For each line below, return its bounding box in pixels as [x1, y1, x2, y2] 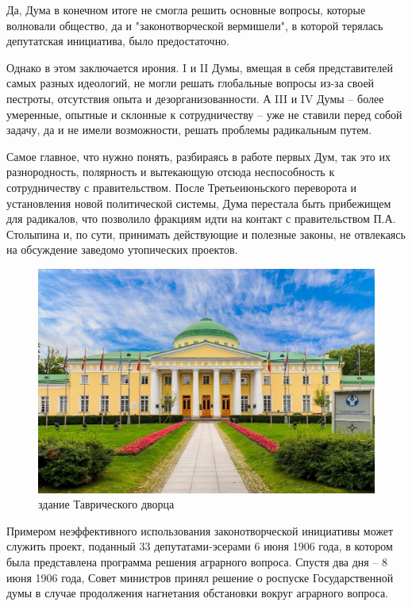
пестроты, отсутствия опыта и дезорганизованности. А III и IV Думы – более [6, 90, 384, 106]
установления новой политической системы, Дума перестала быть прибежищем [6, 194, 391, 211]
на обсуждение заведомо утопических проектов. [6, 241, 238, 258]
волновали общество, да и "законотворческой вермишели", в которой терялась [6, 17, 383, 33]
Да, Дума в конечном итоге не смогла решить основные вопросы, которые [6, 2, 366, 17]
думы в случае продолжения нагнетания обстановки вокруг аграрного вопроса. [6, 585, 389, 601]
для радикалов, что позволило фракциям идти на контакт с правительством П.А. [6, 210, 396, 227]
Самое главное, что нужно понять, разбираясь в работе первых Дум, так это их [6, 148, 391, 164]
